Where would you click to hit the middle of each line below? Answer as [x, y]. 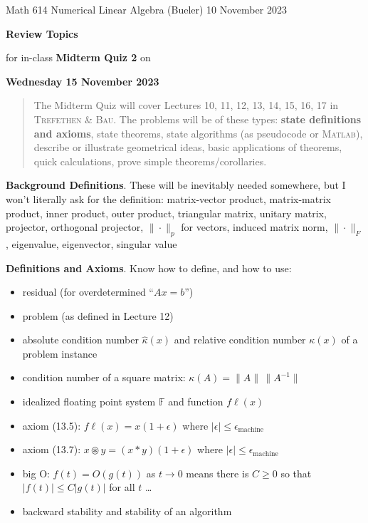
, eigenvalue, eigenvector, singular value [91, 243]
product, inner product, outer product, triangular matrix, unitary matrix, [166, 213]
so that [296, 473]
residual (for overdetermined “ [88, 292]
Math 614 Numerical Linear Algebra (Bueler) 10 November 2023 [146, 9]
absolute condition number [80, 340]
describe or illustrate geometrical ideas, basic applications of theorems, [188, 147]
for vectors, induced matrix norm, [254, 227]
